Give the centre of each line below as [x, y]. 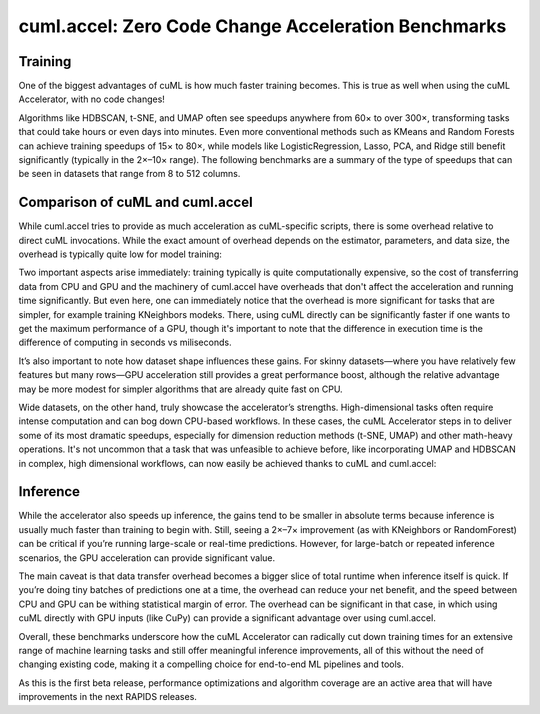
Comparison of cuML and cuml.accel [136, 202]
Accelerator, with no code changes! [91, 99]
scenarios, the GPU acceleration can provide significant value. [146, 557]
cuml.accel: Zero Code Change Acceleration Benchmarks [262, 26]
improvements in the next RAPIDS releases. [107, 697]
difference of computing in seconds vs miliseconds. [125, 342]
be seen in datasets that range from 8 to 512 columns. [129, 174]
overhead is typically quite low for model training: [120, 254]
